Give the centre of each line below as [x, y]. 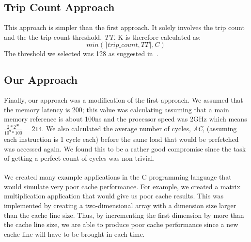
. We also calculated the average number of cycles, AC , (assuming [139, 129]
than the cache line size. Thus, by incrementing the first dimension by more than [124, 215]
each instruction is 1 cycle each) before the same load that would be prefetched [121, 139]
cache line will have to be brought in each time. [74, 234]
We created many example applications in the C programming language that [118, 177]
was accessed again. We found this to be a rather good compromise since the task [125, 148]
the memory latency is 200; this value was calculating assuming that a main [117, 109]
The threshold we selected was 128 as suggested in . [81, 53]
